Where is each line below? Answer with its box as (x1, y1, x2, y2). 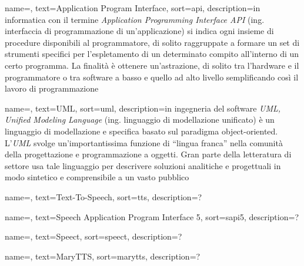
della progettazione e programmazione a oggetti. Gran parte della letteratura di (5, 148, 292, 160)
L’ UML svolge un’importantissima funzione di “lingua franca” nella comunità (5, 136, 283, 149)
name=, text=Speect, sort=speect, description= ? (5, 230, 182, 243)
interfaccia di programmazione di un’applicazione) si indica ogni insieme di (5, 25, 274, 37)
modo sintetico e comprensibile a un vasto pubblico (5, 171, 189, 183)
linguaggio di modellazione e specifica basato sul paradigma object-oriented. (5, 124, 278, 137)
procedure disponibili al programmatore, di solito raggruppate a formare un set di (5, 36, 300, 48)
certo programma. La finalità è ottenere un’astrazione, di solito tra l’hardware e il (5, 59, 299, 71)
